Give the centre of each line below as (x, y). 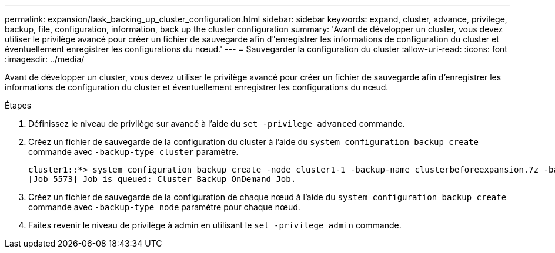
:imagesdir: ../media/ (45, 59)
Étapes (18, 105)
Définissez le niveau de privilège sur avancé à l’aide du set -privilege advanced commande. (217, 124)
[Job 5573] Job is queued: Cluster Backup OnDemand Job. (162, 179)
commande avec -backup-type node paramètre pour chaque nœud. (164, 207)
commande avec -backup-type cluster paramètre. (133, 152)
